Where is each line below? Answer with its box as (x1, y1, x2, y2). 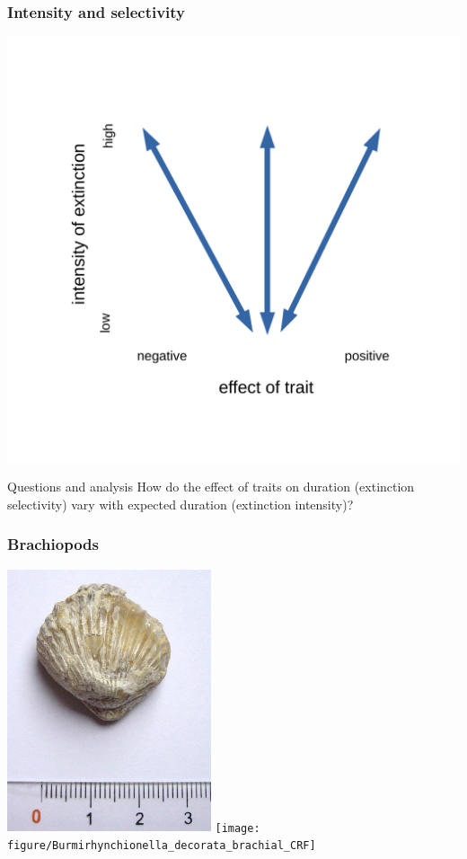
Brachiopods (7, 533, 99, 555)
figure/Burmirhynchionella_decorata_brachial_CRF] (7, 839, 316, 853)
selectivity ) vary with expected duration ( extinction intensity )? (7, 494, 354, 513)
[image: (215, 821, 260, 835)
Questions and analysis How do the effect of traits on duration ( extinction (7, 477, 415, 496)
